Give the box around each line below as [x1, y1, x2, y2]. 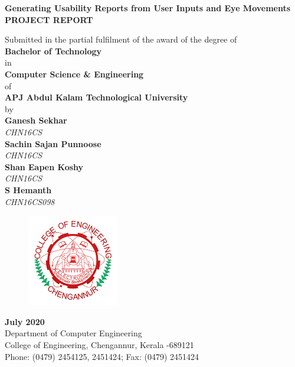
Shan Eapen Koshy [5, 160, 84, 173]
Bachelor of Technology [5, 44, 102, 57]
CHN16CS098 [5, 195, 55, 207]
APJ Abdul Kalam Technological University [5, 91, 188, 103]
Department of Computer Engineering [5, 327, 142, 339]
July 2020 [5, 315, 45, 327]
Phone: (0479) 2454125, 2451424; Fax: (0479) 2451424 [5, 350, 199, 362]
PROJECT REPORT [5, 13, 93, 25]
